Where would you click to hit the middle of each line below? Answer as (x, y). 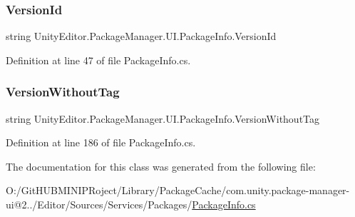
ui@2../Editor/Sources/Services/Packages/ (99, 204)
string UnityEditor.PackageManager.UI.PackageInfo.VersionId (141, 36)
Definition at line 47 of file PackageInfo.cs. (98, 60)
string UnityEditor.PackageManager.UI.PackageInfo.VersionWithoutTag (163, 118)
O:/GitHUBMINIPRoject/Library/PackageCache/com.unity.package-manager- (178, 190)
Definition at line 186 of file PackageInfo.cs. (101, 142)
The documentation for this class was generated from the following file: (161, 166)
